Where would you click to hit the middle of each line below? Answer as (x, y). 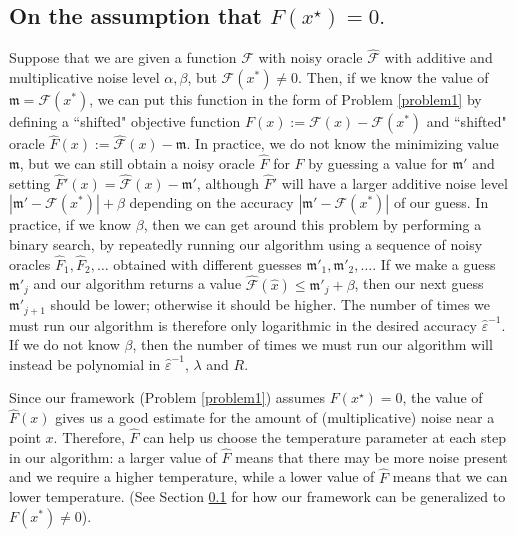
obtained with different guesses (207, 263)
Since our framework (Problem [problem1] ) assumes (167, 397)
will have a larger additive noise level (394, 182)
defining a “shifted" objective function (125, 121)
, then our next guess (419, 283)
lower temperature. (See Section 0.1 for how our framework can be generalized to (257, 496)
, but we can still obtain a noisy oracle (137, 163)
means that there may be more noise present (371, 456)
